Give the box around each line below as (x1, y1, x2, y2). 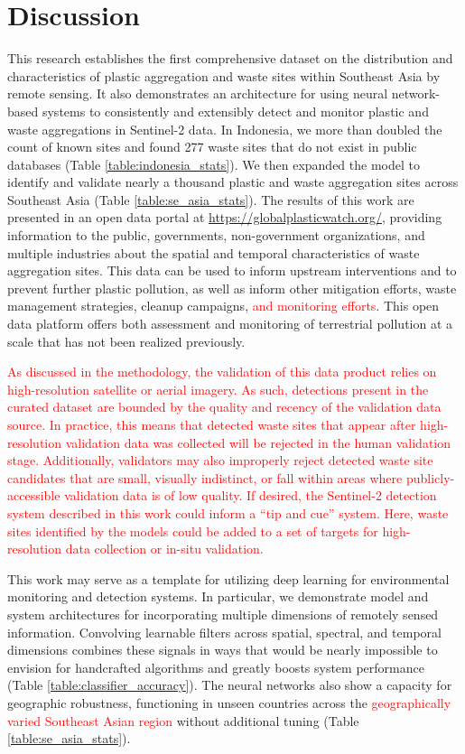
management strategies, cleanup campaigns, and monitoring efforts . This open (7, 296, 440, 315)
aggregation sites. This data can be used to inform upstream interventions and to (7, 261, 457, 280)
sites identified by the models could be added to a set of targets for (7, 521, 378, 540)
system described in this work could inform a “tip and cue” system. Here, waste (7, 503, 449, 522)
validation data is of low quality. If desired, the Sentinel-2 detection (64, 486, 437, 505)
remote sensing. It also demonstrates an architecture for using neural (7, 84, 388, 103)
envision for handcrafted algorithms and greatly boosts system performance (7, 657, 424, 676)
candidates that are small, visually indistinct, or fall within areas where (7, 468, 403, 487)
